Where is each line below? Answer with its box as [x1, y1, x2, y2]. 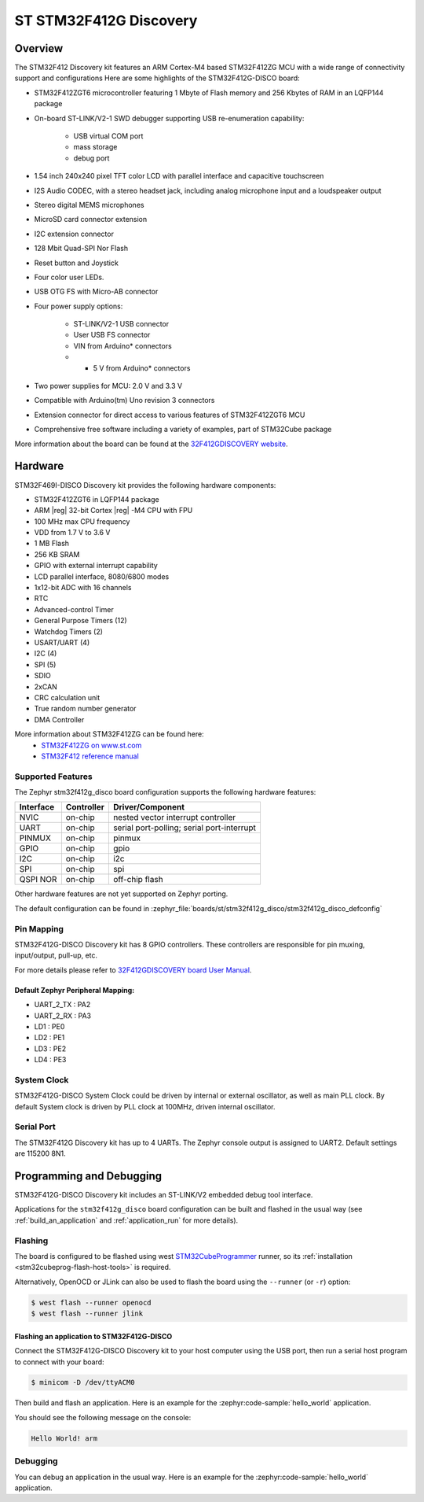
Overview [14, 42, 64, 55]
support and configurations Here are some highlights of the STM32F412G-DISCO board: [14, 73, 300, 83]
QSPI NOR [19, 874, 57, 885]
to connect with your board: [14, 1357, 105, 1367]
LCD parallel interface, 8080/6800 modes [34, 571, 170, 581]
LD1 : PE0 [34, 1021, 65, 1031]
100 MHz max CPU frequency [34, 516, 130, 526]
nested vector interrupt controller [112, 812, 236, 823]
